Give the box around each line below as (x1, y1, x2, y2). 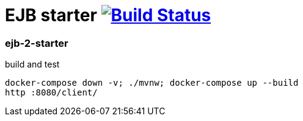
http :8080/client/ (5, 88, 98, 98)
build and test (5, 59, 60, 70)
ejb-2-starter (5, 36, 68, 49)
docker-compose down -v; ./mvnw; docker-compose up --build (5, 78, 299, 88)
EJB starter (5, 5, 97, 26)
